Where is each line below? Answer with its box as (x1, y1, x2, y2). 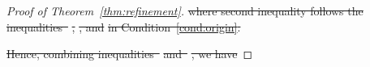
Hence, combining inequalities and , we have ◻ (6, 45, 253, 62)
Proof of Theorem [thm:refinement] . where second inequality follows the (6, 2, 364, 19)
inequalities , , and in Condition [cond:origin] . (6, 18, 241, 35)
